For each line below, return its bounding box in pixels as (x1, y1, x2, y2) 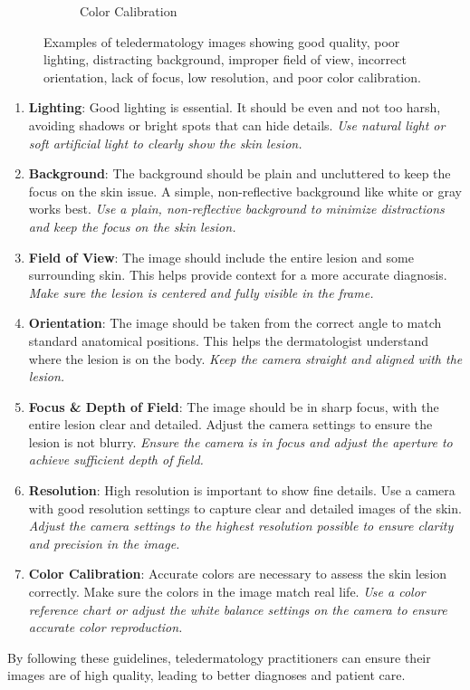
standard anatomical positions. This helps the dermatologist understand (28, 331, 429, 350)
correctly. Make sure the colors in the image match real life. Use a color (28, 582, 426, 601)
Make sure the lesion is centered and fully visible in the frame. (28, 283, 374, 302)
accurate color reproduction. (28, 618, 183, 637)
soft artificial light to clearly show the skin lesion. (28, 133, 302, 152)
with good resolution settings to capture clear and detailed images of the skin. (28, 498, 462, 517)
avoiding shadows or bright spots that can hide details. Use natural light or (28, 115, 446, 134)
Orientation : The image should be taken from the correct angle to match (28, 313, 442, 332)
